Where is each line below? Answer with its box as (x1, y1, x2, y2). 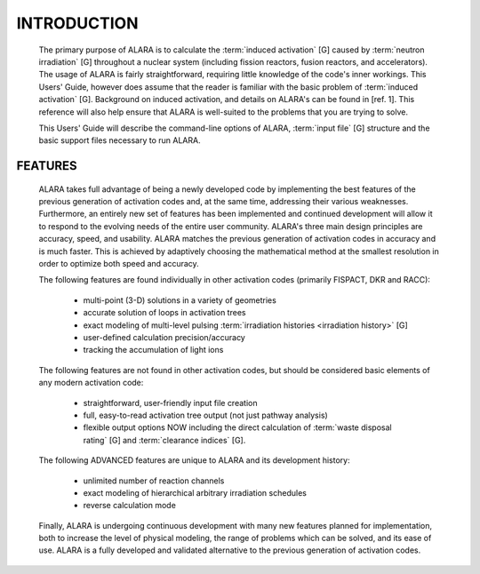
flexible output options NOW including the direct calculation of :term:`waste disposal (83, 422, 392, 433)
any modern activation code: (38, 378, 144, 388)
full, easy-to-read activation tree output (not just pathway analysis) (83, 410, 328, 420)
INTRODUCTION (16, 13, 139, 33)
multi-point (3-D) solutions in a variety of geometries (83, 294, 277, 306)
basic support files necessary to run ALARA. (38, 135, 201, 146)
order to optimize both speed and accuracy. (38, 259, 199, 269)
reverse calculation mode (83, 500, 177, 511)
